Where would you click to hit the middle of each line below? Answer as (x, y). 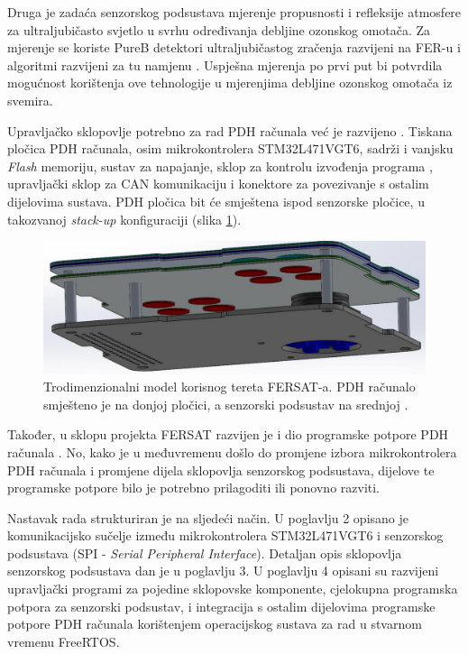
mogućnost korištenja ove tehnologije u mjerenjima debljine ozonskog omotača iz (230, 83)
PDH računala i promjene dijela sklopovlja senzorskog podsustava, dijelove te (221, 470)
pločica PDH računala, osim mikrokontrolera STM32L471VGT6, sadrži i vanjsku (230, 148)
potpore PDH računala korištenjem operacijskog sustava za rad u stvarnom (215, 624)
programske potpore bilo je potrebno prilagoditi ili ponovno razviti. (194, 488)
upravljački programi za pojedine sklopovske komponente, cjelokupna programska (233, 589)
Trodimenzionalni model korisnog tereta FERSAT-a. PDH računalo (229, 387)
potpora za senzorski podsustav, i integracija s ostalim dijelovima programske (221, 606)
